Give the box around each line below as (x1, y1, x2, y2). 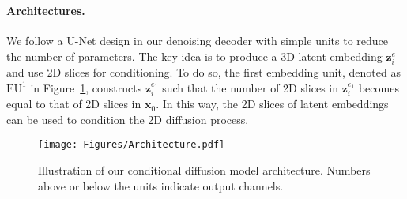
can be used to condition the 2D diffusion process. (6, 111, 249, 127)
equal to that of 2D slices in (6, 96, 141, 112)
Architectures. (6, 2, 85, 19)
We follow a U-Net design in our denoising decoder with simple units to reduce (6, 32, 389, 49)
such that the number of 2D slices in (162, 79, 339, 96)
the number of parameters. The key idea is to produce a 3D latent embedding (6, 47, 383, 64)
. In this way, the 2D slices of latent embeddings (156, 96, 389, 112)
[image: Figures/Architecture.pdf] (38, 139, 225, 151)
